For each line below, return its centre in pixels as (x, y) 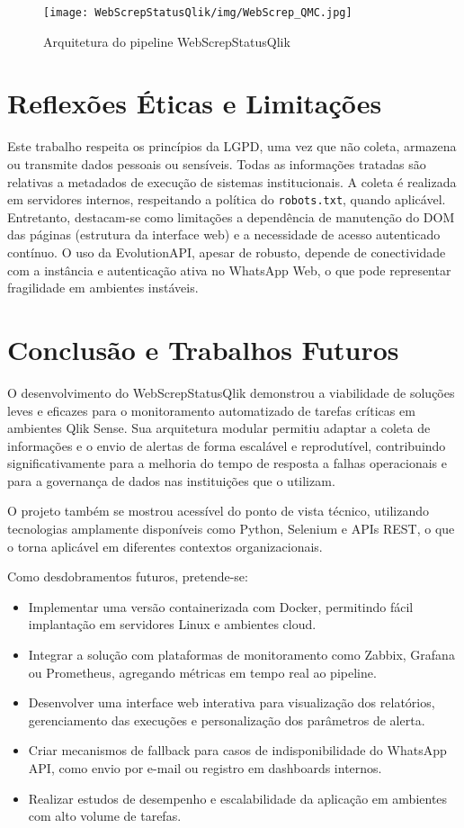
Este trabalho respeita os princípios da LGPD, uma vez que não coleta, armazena (232, 146)
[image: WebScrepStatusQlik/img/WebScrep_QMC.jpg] (198, 13)
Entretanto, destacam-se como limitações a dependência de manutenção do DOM (231, 216)
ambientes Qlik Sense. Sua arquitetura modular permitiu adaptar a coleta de (219, 428)
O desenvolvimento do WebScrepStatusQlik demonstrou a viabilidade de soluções (231, 392)
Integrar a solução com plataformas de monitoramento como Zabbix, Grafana (241, 655)
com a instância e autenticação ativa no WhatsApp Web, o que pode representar (229, 270)
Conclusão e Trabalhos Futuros (203, 349)
